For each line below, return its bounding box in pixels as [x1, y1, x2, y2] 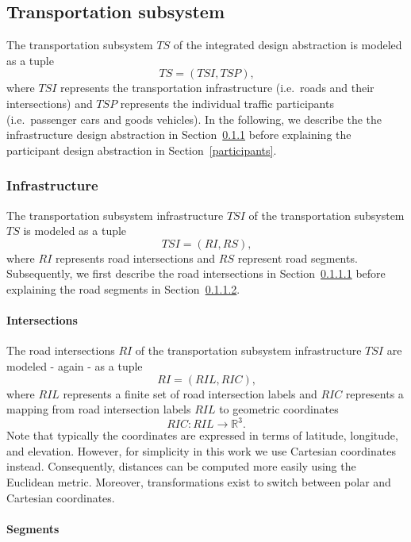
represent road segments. [237, 249, 358, 266]
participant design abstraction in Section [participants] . [6, 141, 277, 158]
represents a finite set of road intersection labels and [63, 385, 317, 402]
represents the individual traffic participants [120, 94, 334, 111]
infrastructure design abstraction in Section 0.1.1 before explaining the [6, 126, 351, 143]
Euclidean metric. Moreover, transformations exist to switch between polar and [6, 474, 391, 490]
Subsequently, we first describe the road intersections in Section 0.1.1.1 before [6, 265, 386, 282]
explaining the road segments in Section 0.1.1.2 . [6, 280, 240, 297]
